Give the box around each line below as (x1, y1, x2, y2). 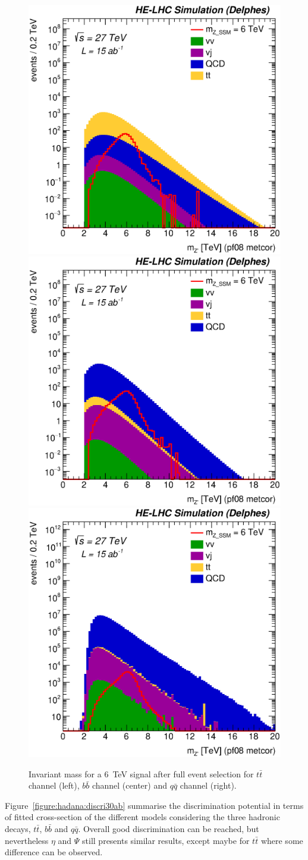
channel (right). (180, 779, 237, 792)
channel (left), (29, 779, 80, 792)
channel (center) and (92, 779, 167, 792)
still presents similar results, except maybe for (82, 834, 250, 846)
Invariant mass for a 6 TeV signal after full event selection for (29, 767, 254, 780)
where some (260, 834, 303, 846)
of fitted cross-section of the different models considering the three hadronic (5, 811, 280, 823)
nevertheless (5, 834, 49, 846)
